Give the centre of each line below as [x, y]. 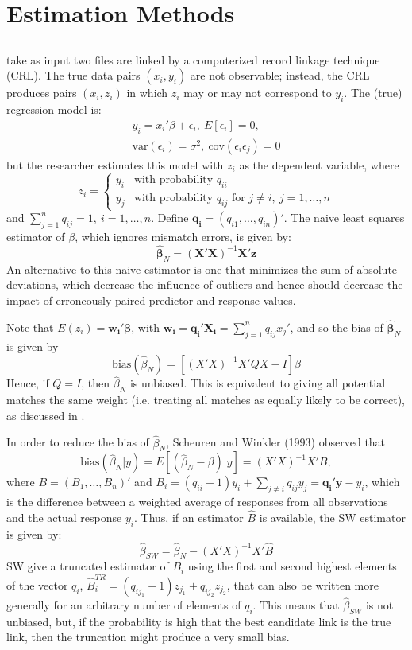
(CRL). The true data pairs [73, 75]
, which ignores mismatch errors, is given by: [183, 237]
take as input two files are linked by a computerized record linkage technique [193, 59]
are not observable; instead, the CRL [280, 75]
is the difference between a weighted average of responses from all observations [197, 502]
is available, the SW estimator [332, 517]
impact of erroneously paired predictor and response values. [151, 300]
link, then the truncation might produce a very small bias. [148, 637]
